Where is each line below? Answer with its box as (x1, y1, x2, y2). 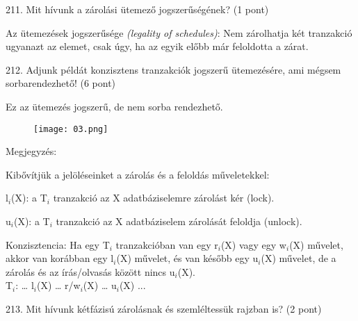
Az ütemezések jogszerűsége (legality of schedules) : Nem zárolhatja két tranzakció (6, 25, 352, 40)
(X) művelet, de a (261, 251, 336, 265)
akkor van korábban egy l (6, 251, 114, 265)
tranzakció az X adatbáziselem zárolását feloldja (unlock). (56, 214, 302, 228)
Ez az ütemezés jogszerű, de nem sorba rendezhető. (6, 99, 223, 113)
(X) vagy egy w (220, 237, 286, 252)
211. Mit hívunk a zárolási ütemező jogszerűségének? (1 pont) (6, 2, 269, 16)
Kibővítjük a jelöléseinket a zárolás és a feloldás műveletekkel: (6, 167, 270, 181)
